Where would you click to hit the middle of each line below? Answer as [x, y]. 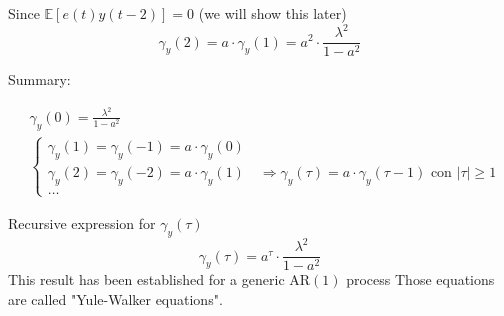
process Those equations [420, 279]
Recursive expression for [82, 222]
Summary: [39, 79]
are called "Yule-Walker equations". [115, 298]
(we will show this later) [272, 13]
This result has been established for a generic [146, 279]
